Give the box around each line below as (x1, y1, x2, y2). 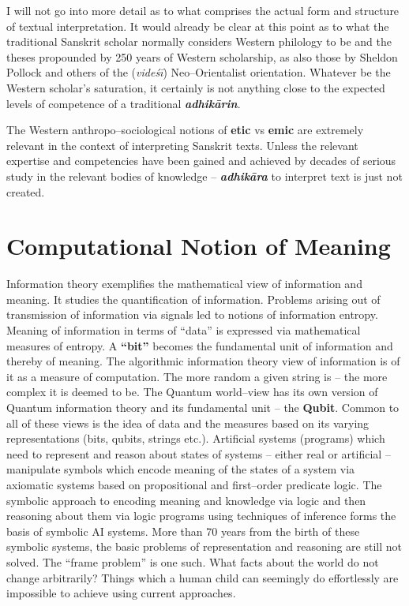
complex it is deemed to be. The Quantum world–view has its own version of (6, 383, 378, 400)
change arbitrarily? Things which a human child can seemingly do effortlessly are (6, 569, 399, 585)
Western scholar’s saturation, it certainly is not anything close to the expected (6, 79, 385, 95)
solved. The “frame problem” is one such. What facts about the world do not (6, 553, 379, 570)
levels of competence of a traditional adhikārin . (6, 95, 241, 111)
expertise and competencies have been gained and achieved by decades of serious (6, 152, 396, 169)
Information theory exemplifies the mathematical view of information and (6, 275, 362, 292)
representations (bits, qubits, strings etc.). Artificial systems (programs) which (6, 430, 385, 447)
